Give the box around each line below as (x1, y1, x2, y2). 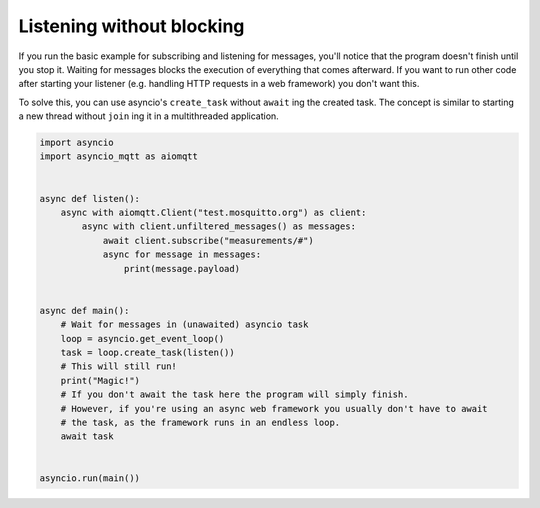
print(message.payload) (123, 263, 240, 274)
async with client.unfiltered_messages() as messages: (81, 221, 357, 232)
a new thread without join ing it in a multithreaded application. (18, 110, 279, 122)
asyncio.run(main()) (39, 473, 140, 484)
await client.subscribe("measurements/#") (102, 235, 314, 246)
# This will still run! (60, 361, 177, 372)
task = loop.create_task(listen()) (60, 346, 235, 358)
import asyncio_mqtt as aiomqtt (39, 151, 199, 162)
